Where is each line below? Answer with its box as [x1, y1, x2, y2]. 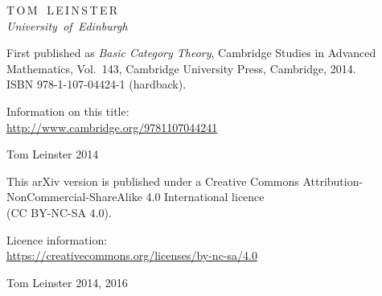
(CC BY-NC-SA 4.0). [6, 203, 112, 220]
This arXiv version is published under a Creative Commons [6, 172, 299, 189]
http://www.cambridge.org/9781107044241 [6, 118, 218, 135]
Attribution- [302, 172, 364, 189]
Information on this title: [6, 102, 129, 119]
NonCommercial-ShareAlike [6, 188, 142, 205]
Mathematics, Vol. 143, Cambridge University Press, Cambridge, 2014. [6, 60, 356, 76]
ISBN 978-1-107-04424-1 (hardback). [6, 76, 187, 92]
